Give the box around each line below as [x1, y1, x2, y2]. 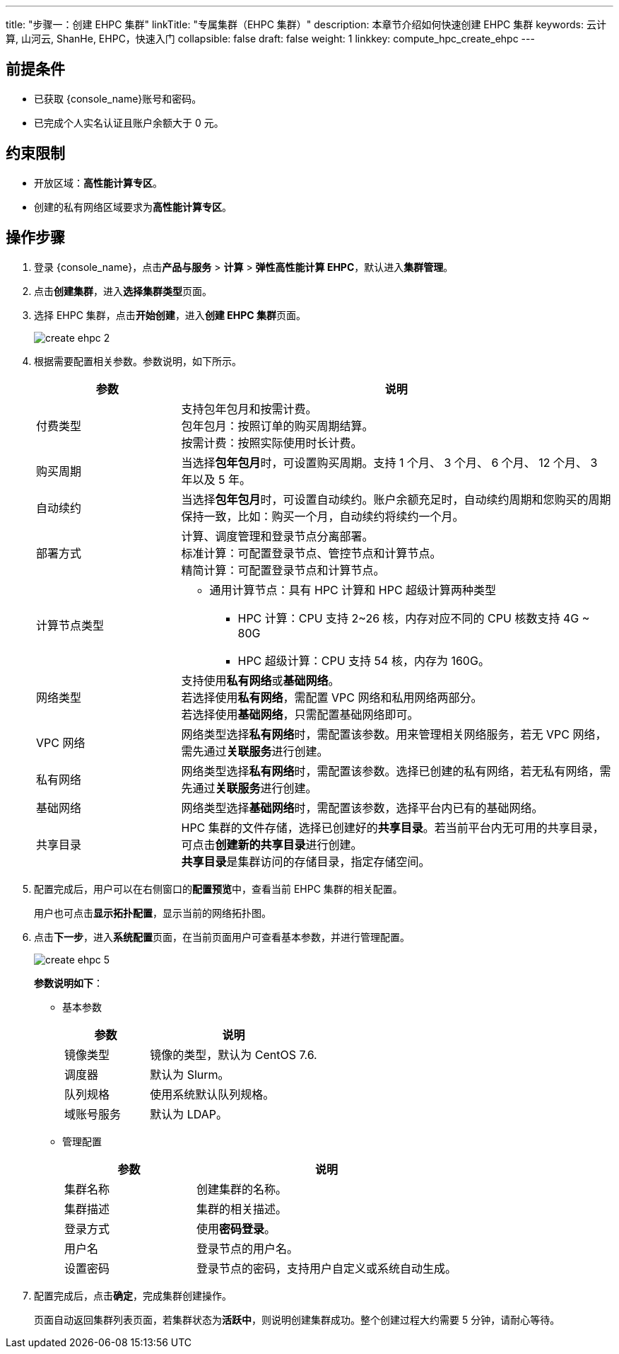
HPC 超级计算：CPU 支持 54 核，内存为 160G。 [237, 653, 490, 668]
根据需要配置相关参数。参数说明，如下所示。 [34, 354, 242, 367]
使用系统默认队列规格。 [150, 1087, 275, 1101]
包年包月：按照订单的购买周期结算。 [181, 418, 374, 433]
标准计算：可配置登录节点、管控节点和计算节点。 [181, 545, 442, 560]
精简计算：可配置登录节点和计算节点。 [181, 562, 385, 577]
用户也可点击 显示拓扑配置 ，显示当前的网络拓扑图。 [34, 906, 271, 919]
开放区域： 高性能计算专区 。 [34, 176, 163, 189]
